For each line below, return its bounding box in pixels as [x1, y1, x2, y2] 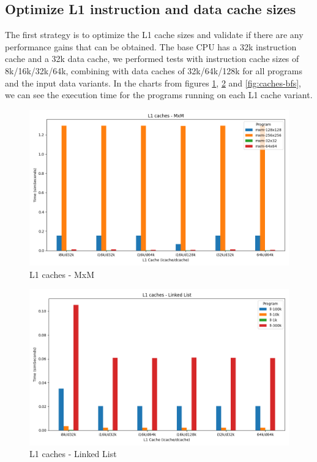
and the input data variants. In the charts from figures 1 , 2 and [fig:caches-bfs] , [5, 76, 301, 89]
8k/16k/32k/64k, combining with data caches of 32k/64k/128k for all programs [5, 64, 303, 77]
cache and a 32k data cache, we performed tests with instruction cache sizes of [5, 52, 299, 65]
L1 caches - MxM [29, 268, 95, 280]
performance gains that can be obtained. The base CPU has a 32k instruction [5, 40, 297, 53]
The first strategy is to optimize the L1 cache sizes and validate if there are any [5, 28, 304, 41]
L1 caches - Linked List [29, 447, 117, 460]
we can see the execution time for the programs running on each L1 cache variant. [5, 88, 313, 101]
